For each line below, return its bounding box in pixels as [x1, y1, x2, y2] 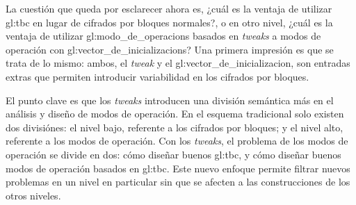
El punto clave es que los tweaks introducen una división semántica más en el [6, 92, 334, 107]
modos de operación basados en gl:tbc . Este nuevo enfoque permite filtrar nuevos [6, 161, 350, 175]
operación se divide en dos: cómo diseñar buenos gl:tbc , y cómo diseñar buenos [6, 147, 341, 161]
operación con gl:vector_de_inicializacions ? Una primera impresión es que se [6, 42, 334, 56]
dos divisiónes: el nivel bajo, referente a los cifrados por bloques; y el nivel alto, [6, 120, 343, 134]
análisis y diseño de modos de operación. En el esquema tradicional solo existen [6, 106, 344, 121]
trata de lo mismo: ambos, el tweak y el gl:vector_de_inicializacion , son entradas [6, 56, 350, 70]
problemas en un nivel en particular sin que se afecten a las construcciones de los [6, 174, 350, 189]
